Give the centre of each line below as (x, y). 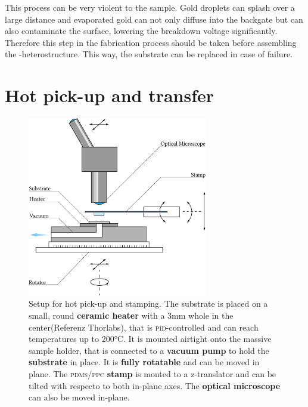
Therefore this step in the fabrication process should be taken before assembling (151, 42)
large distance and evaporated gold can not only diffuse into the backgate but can (154, 19)
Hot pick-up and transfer (110, 95)
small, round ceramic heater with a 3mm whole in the (131, 315)
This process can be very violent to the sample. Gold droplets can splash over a (150, 7)
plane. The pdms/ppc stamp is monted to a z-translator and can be (153, 374)
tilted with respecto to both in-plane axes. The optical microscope (155, 385)
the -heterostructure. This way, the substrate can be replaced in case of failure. (149, 54)
